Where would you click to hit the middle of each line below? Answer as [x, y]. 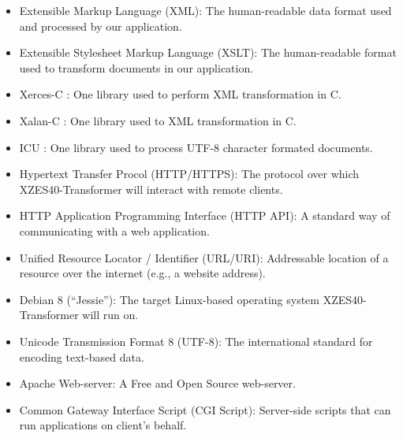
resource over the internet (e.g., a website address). [142, 273]
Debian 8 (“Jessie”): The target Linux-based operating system [169, 299]
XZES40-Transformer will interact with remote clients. [151, 189]
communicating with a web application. [114, 230]
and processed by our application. [101, 26]
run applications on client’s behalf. [103, 425]
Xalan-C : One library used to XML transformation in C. [158, 120]
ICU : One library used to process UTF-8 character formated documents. [196, 147]
